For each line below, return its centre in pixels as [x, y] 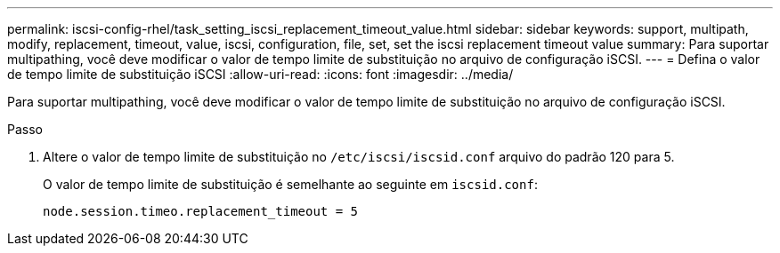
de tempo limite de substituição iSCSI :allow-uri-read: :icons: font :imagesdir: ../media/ [260, 74]
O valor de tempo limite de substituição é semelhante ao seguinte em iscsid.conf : [290, 184]
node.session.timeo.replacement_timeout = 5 [201, 211]
